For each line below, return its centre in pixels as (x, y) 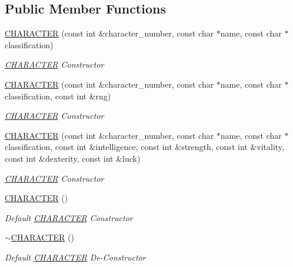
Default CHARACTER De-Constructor (75, 257)
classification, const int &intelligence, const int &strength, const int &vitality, (144, 147)
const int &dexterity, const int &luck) (73, 158)
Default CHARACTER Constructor (69, 217)
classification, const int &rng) (58, 96)
